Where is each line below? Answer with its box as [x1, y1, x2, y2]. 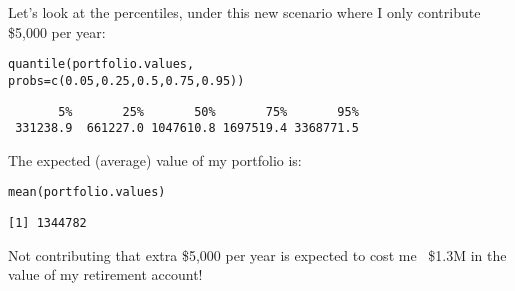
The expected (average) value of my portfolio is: [8, 149, 302, 170]
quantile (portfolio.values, [8, 57, 195, 72]
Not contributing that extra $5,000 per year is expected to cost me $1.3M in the [8, 244, 507, 265]
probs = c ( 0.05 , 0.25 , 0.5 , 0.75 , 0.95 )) [8, 73, 245, 88]
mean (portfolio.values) [8, 185, 166, 200]
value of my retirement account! [8, 264, 203, 285]
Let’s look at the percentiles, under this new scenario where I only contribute [8, 2, 481, 22]
